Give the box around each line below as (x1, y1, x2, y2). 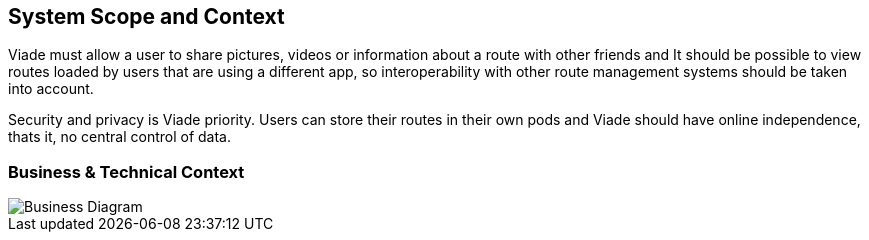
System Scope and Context (8, 4, 285, 29)
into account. (8, 80, 94, 98)
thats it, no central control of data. (8, 128, 232, 146)
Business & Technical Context (8, 161, 245, 182)
